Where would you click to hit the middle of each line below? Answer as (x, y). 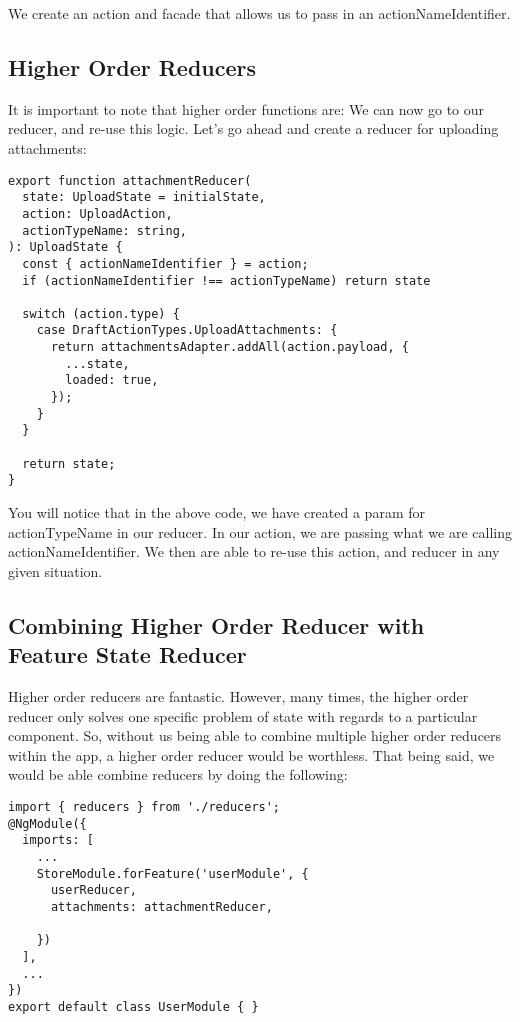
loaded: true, (112, 380)
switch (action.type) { (101, 313)
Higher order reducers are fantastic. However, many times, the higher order (238, 696)
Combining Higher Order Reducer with (216, 624)
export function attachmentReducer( (130, 180)
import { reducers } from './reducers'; (144, 806)
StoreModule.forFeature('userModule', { (172, 873)
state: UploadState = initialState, (144, 197)
